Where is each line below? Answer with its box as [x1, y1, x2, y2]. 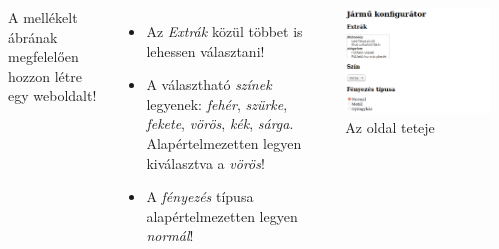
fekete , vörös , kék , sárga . [146, 113, 294, 134]
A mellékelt [8, 7, 78, 27]
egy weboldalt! [8, 85, 97, 106]
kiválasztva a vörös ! [146, 152, 265, 173]
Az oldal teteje [345, 116, 435, 137]
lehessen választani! [146, 40, 265, 61]
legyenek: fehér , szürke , [146, 93, 288, 114]
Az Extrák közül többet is [146, 21, 303, 41]
